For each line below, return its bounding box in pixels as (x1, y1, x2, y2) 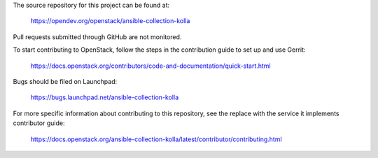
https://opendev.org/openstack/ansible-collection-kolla (30, 17, 190, 25)
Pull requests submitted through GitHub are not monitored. (13, 32, 182, 41)
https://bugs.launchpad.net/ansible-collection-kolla (30, 93, 178, 101)
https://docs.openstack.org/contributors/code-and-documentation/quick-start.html (30, 62, 271, 70)
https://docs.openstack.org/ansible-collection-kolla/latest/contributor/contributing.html (30, 135, 283, 143)
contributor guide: (13, 119, 65, 127)
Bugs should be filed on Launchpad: (13, 77, 118, 85)
